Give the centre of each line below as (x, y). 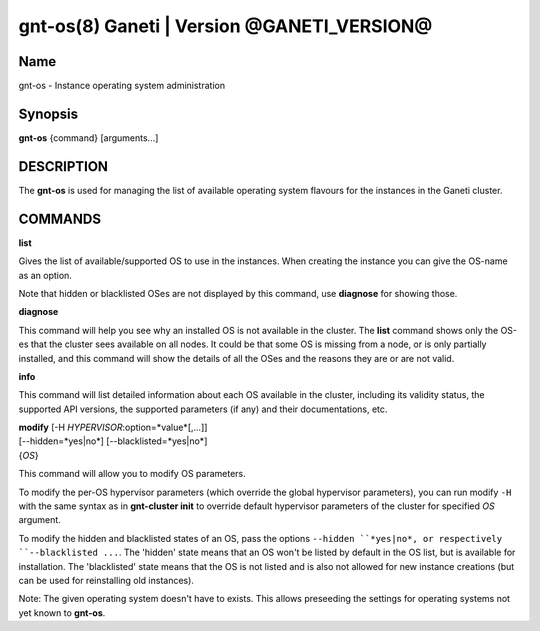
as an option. (45, 275)
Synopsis (48, 113)
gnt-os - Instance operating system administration (121, 86)
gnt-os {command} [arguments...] (88, 137)
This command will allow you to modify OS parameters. (132, 474)
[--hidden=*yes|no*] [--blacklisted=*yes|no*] (113, 441)
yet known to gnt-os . (62, 612)
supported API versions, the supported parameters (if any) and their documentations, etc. (203, 409)
